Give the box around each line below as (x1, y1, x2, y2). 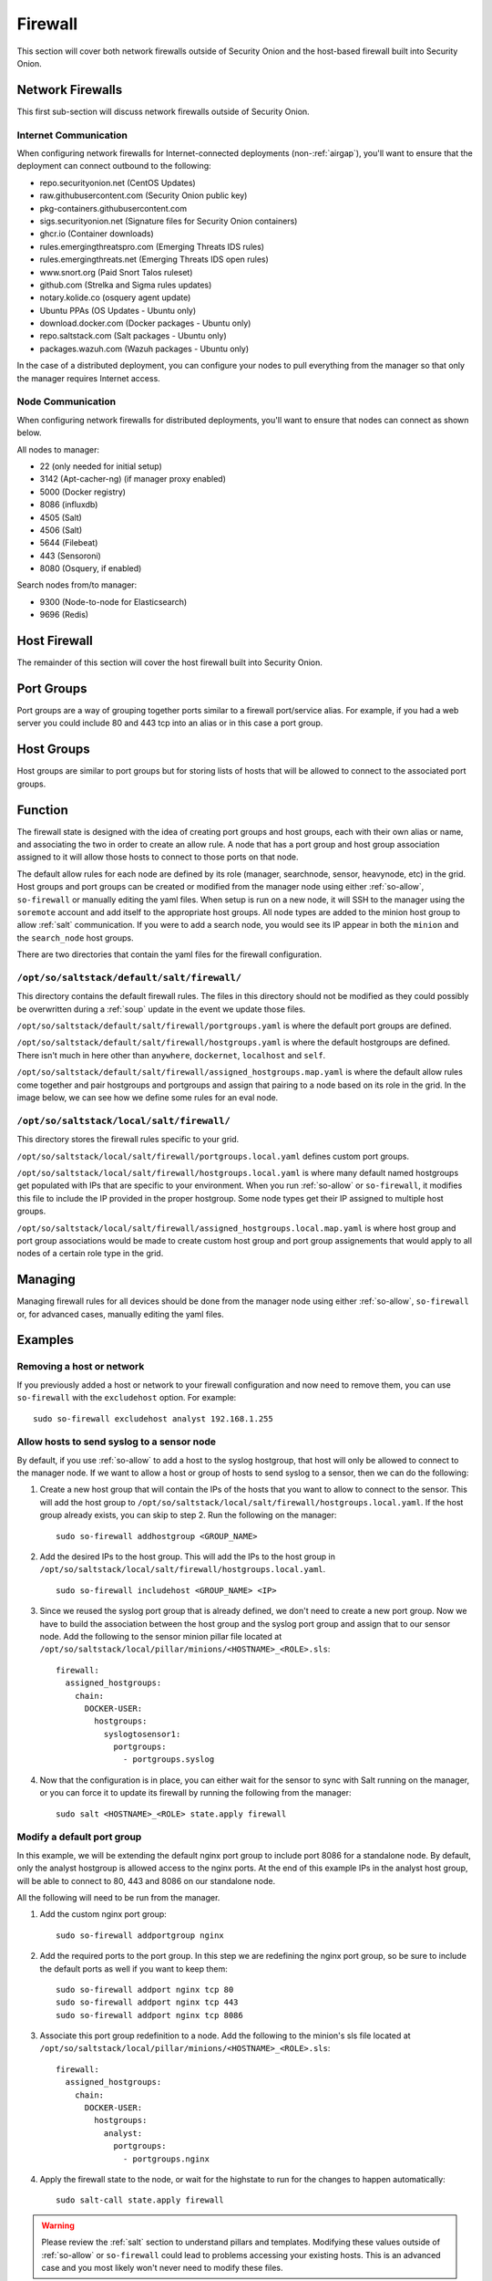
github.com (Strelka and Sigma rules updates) (39, 279, 212, 290)
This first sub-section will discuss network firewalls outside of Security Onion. (16, 106, 310, 117)
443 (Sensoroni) (39, 550, 102, 561)
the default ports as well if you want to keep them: (39, 1963, 228, 1974)
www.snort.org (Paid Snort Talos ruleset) (39, 266, 193, 277)
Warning (41, 2220, 75, 2231)
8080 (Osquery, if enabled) (39, 563, 142, 574)
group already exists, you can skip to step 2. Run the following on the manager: (39, 1510, 337, 1521)
